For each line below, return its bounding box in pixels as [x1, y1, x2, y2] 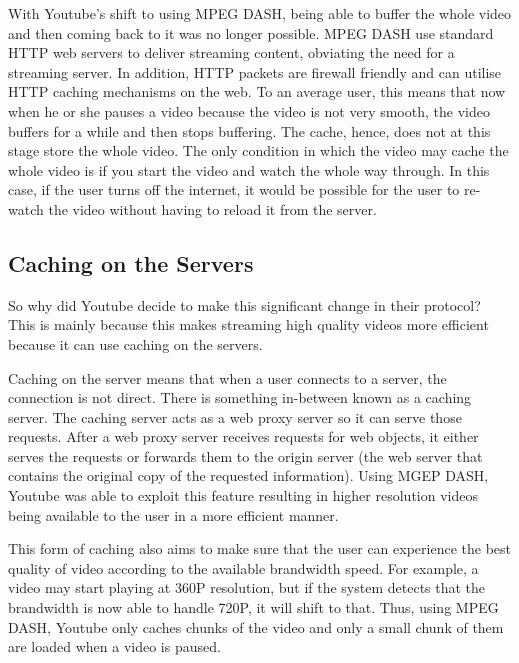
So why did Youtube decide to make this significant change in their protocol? [8, 294, 481, 315]
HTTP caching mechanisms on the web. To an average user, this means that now [8, 81, 506, 102]
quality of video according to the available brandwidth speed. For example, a [8, 557, 479, 578]
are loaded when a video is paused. [8, 636, 221, 657]
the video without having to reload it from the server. [48, 198, 377, 219]
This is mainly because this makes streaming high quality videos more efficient [8, 314, 489, 335]
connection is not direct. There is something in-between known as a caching [8, 387, 472, 408]
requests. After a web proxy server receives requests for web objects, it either [8, 426, 479, 447]
